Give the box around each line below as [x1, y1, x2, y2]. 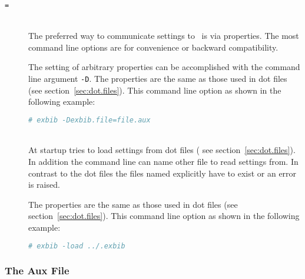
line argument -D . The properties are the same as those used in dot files [28, 72, 287, 85]
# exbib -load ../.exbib [28, 241, 125, 250]
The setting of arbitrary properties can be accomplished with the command [28, 61, 300, 73]
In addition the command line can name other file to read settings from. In [28, 155, 299, 167]
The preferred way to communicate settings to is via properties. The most [28, 29, 299, 42]
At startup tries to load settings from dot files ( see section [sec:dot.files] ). [28, 144, 296, 156]
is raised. [28, 178, 60, 191]
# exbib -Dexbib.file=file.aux [28, 115, 151, 124]
